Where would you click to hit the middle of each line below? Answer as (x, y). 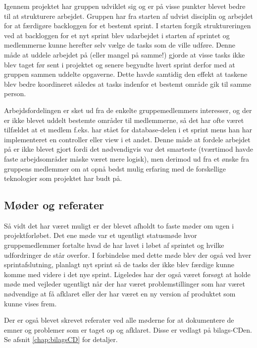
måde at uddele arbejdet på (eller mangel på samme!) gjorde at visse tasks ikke (125, 54)
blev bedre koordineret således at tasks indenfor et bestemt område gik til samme (128, 84)
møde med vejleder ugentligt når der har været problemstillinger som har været (125, 284)
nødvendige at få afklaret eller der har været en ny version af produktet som (120, 294)
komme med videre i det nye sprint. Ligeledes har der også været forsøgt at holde (127, 274)
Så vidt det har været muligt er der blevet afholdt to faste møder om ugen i (119, 225)
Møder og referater (54, 205)
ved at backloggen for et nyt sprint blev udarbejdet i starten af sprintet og (117, 35)
